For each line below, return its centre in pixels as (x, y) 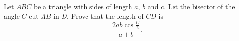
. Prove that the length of (105, 16)
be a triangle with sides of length (83, 6)
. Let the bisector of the (199, 6)
